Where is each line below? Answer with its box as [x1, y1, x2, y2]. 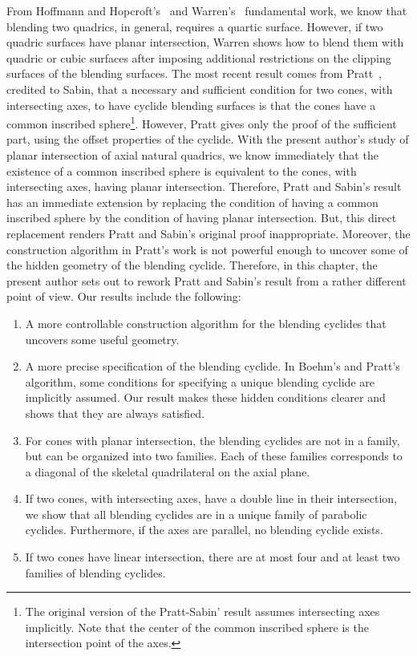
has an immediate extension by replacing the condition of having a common [6, 193, 379, 210]
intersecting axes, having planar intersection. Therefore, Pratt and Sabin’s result [6, 178, 402, 195]
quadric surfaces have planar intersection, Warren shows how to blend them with [6, 34, 404, 51]
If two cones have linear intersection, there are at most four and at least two [25, 549, 400, 565]
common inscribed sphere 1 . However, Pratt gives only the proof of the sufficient [6, 113, 397, 132]
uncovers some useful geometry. [25, 330, 180, 347]
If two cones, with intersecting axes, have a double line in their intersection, [25, 490, 397, 507]
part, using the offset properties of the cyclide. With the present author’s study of [6, 131, 409, 148]
